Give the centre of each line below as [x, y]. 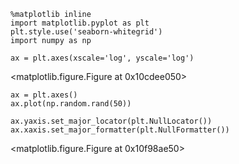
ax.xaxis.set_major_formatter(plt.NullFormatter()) [120, 130]
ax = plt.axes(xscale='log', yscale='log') [102, 58]
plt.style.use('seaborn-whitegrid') [86, 32]
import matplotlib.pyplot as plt [80, 23]
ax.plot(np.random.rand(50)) [71, 104]
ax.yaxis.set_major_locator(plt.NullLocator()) [111, 121]
